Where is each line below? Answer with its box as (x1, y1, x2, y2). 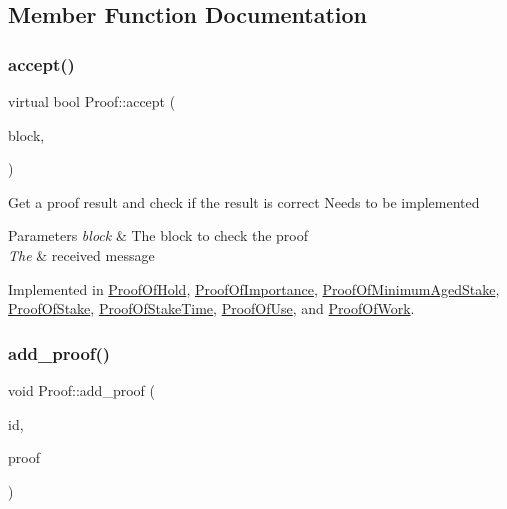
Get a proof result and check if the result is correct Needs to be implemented (8, 191, 480, 212)
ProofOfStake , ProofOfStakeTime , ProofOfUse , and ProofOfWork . (8, 298, 415, 319)
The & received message (8, 244, 155, 265)
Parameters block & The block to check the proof (8, 225, 309, 246)
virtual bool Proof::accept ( (8, 91, 176, 111)
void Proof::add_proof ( (8, 379, 155, 400)
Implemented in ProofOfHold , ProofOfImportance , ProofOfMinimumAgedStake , (8, 278, 500, 299)
